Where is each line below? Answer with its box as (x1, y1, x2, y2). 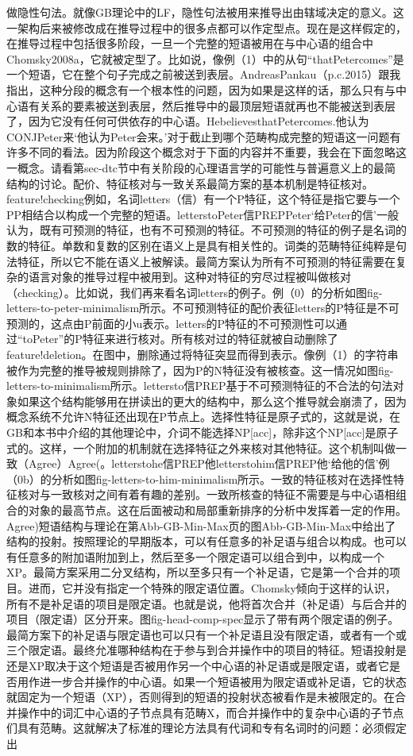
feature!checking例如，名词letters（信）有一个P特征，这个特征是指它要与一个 (6, 191, 400, 207)
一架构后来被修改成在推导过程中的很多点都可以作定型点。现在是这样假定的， (6, 19, 407, 36)
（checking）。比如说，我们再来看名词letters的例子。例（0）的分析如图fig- (6, 283, 383, 300)
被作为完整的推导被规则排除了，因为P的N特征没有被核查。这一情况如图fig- (6, 361, 394, 378)
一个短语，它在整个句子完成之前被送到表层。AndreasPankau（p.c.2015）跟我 (6, 66, 401, 83)
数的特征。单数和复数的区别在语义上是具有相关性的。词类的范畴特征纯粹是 (6, 237, 396, 253)
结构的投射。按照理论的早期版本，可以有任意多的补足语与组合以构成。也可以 (6, 533, 407, 550)
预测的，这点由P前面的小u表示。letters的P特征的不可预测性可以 (6, 314, 337, 331)
